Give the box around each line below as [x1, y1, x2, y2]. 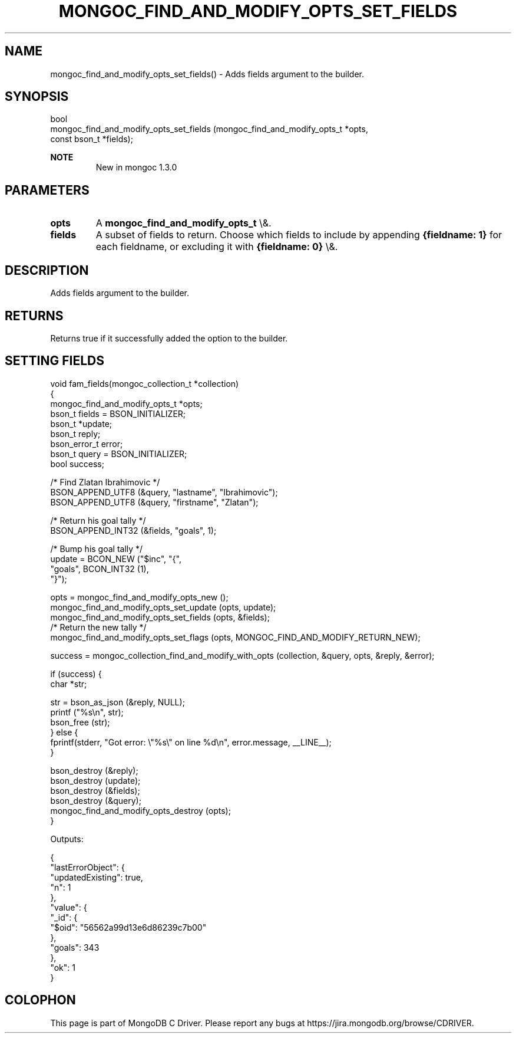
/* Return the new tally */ [50, 622, 147, 632]
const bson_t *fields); [50, 134, 133, 144]
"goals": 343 [50, 942, 100, 952]
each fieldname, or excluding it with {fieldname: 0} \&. [95, 241, 338, 253]
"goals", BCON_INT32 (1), [50, 563, 149, 574]
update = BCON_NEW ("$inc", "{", [50, 553, 181, 564]
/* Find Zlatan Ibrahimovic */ [50, 477, 160, 487]
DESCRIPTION [5, 262, 89, 278]
